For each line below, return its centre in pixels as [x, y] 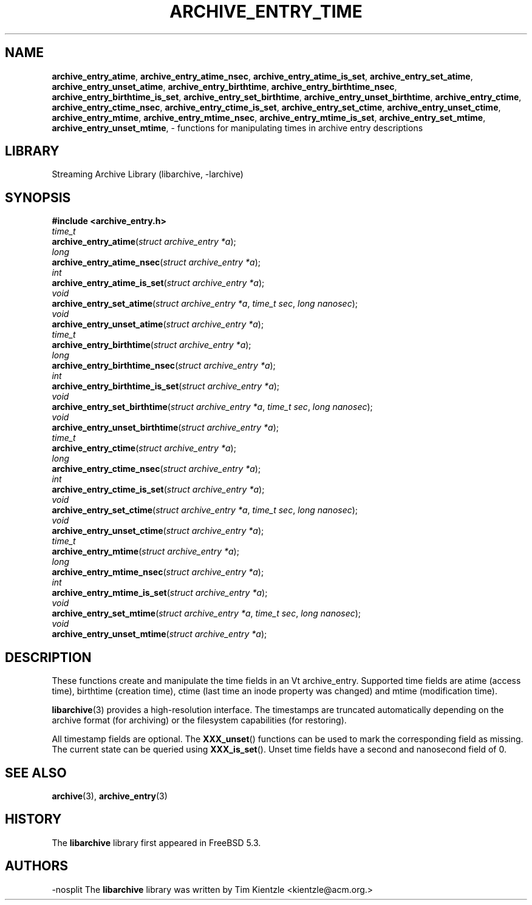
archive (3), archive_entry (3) [110, 796]
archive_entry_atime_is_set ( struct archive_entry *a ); [158, 283]
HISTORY [33, 819]
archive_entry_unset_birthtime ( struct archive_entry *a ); [165, 428]
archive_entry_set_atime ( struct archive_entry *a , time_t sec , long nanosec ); [205, 304]
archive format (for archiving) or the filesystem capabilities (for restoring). [199, 720]
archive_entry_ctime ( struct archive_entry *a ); [144, 448]
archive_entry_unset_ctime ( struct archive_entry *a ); [158, 531]
